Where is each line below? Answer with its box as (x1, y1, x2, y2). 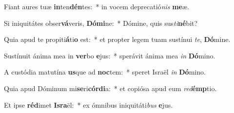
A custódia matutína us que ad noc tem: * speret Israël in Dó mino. (4, 67, 206, 77)
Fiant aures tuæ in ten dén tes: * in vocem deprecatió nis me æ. (4, 1, 189, 11)
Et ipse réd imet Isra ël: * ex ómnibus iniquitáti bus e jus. (4, 99, 173, 110)
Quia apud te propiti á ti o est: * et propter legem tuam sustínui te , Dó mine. (4, 34, 231, 44)
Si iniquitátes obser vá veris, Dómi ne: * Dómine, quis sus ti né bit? (4, 18, 198, 28)
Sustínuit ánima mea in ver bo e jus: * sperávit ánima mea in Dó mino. (4, 50, 215, 60)
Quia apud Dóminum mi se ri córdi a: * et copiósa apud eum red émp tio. (4, 83, 217, 93)
